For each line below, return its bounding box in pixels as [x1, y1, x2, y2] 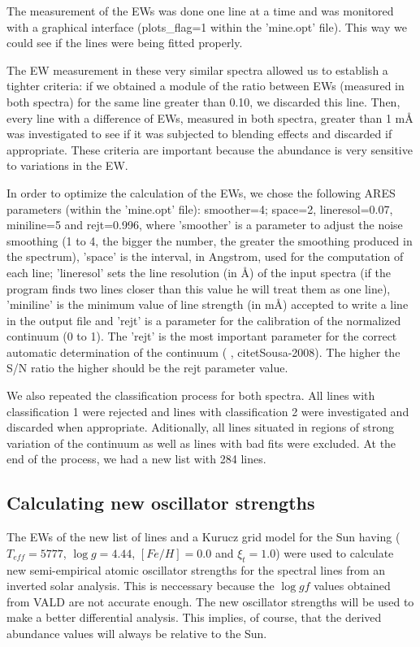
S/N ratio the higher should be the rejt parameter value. [6, 359, 288, 376]
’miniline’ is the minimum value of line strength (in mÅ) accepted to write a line [6, 296, 409, 313]
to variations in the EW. [6, 157, 128, 174]
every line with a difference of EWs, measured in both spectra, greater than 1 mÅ [6, 109, 414, 126]
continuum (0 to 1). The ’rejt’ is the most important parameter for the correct [6, 328, 397, 345]
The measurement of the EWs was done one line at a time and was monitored [6, 2, 394, 19]
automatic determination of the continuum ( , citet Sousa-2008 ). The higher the [6, 343, 401, 360]
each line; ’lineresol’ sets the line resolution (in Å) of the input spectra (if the [6, 263, 392, 280]
